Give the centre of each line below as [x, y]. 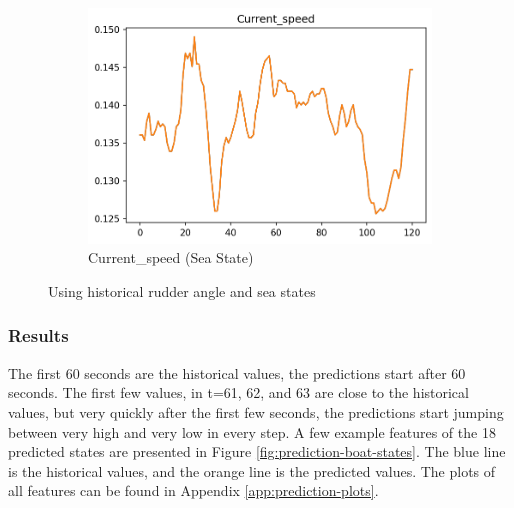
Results [38, 335]
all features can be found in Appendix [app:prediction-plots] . [193, 490]
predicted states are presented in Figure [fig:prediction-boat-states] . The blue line [257, 451]
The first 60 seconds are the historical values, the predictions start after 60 [237, 372]
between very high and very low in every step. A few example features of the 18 [252, 431]
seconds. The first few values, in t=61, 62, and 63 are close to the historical [238, 392]
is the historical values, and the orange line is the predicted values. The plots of [252, 470]
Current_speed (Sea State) [171, 257]
